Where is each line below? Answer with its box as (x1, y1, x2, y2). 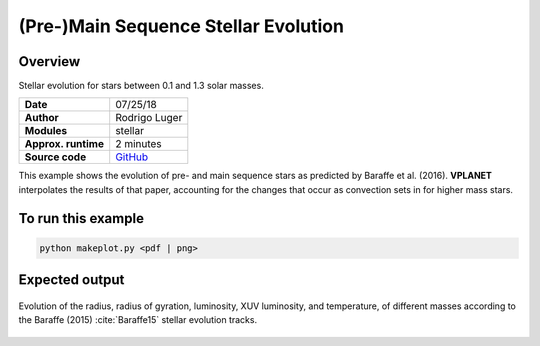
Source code (24, 150, 87, 164)
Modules (24, 124, 68, 138)
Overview (18, 53, 81, 70)
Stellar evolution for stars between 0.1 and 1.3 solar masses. (18, 80, 264, 92)
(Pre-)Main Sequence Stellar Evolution (18, 15, 345, 37)
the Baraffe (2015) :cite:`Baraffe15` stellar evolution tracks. (18, 314, 258, 326)
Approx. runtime (24, 137, 105, 151)
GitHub (115, 150, 149, 164)
